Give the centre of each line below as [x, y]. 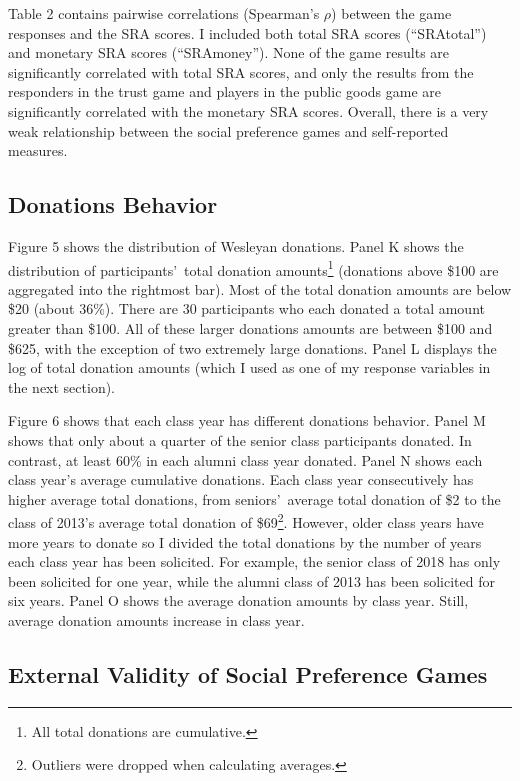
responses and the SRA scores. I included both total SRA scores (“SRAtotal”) [247, 32]
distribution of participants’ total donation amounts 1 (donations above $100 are [253, 268]
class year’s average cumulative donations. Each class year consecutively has [241, 479]
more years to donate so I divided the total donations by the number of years [245, 541]
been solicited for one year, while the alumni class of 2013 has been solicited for [251, 580]
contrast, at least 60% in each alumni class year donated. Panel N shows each [245, 459]
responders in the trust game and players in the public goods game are [225, 91]
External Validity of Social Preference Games [248, 673]
